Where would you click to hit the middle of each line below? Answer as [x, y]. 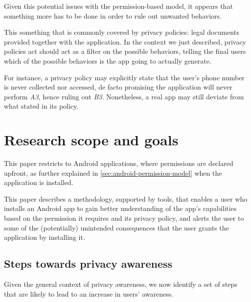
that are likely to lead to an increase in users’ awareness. [89, 293]
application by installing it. [45, 237]
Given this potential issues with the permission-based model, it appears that [118, 6]
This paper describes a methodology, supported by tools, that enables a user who [126, 198]
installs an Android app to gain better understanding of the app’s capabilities [120, 208]
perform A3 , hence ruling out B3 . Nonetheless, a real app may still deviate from [124, 96]
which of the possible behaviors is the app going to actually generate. [108, 60]
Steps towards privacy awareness [88, 264]
